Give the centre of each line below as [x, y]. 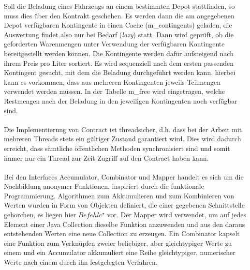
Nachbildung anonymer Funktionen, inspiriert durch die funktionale [104, 186]
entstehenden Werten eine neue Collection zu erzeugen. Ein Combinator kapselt [122, 233]
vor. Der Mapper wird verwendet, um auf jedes [176, 215]
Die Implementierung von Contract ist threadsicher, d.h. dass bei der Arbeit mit [123, 129]
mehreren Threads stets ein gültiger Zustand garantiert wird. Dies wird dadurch [123, 139]
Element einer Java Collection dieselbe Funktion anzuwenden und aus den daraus [125, 224]
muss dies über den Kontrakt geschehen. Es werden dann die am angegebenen [119, 15]
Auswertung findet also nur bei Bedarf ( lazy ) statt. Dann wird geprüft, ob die [119, 34]
